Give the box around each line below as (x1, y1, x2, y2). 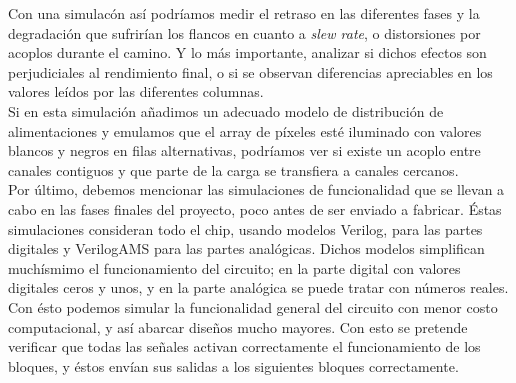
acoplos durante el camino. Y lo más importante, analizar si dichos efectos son (8, 42, 487, 63)
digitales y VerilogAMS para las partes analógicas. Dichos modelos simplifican (8, 238, 485, 259)
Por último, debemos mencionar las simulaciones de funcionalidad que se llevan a (8, 179, 505, 200)
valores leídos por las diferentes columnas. (8, 81, 264, 102)
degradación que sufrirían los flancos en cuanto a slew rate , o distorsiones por (8, 22, 481, 43)
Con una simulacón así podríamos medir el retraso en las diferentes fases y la (8, 3, 480, 23)
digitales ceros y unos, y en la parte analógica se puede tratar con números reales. (8, 277, 509, 298)
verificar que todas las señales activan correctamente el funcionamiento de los (8, 336, 481, 357)
